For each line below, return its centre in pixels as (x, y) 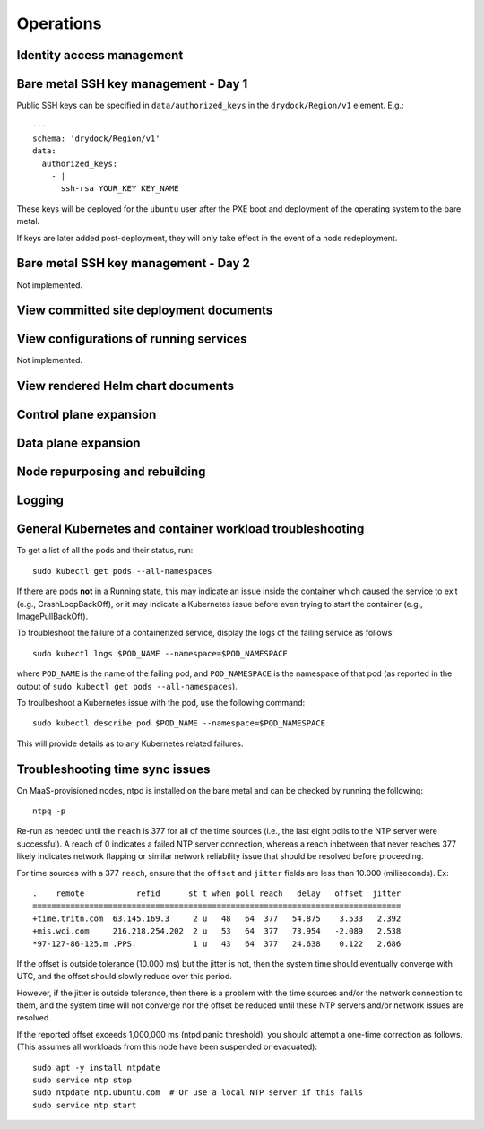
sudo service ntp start (85, 1105)
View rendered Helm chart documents (125, 386)
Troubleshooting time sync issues (113, 769)
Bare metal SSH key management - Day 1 (132, 84)
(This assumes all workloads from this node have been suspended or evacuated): (167, 1047)
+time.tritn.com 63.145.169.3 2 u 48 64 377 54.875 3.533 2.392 (217, 918)
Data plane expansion (78, 443)
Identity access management (100, 55)
